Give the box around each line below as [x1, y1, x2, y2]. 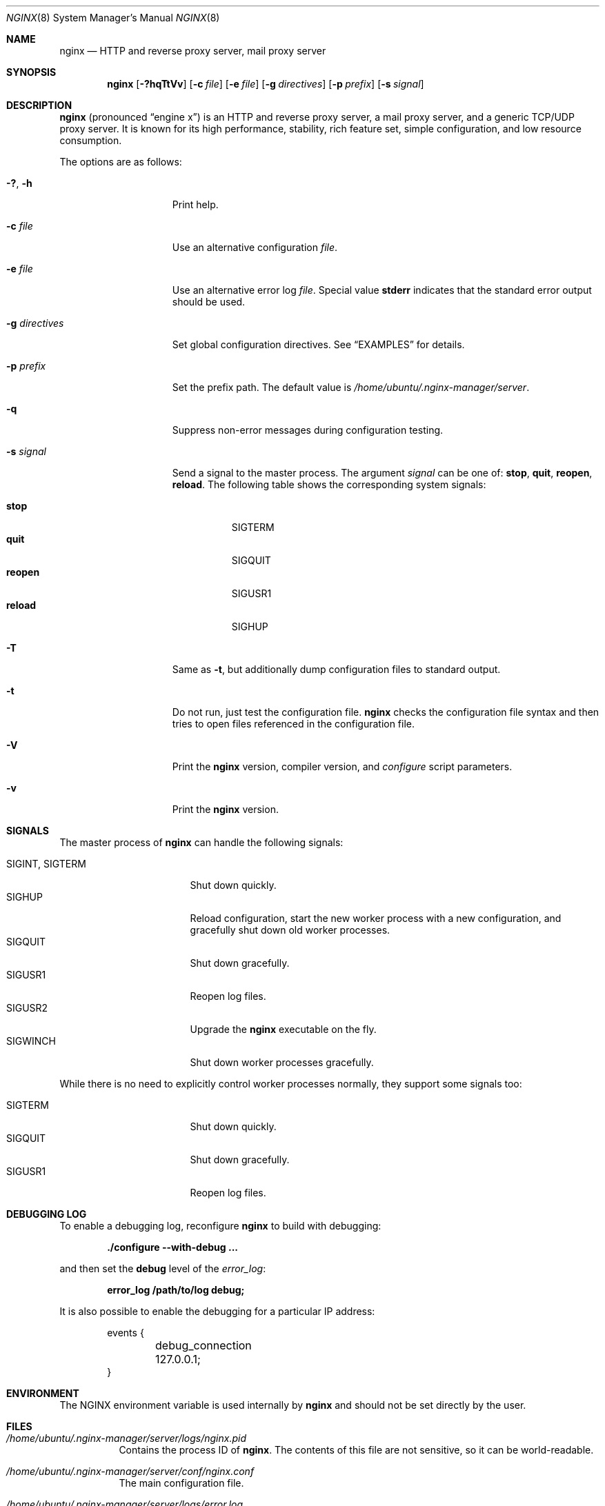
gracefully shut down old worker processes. [190, 924, 390, 936]
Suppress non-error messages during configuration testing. [172, 424, 444, 436]
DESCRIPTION [6, 99, 72, 111]
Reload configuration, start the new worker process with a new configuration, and [190, 912, 562, 924]
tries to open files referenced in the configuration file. [172, 718, 415, 730]
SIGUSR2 [6, 1002, 48, 1014]
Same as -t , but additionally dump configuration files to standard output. [172, 663, 501, 675]
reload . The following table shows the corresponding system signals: [172, 479, 486, 490]
